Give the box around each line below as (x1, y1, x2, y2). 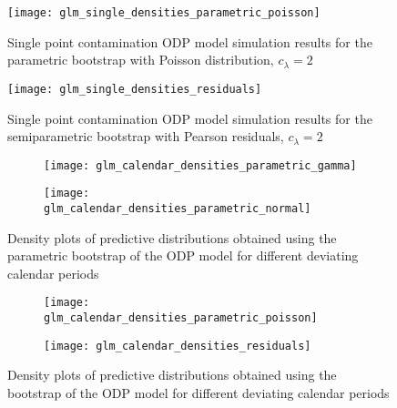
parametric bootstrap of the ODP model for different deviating (7, 246, 359, 265)
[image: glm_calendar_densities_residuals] (44, 339, 311, 352)
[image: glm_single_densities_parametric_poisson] (7, 6, 321, 19)
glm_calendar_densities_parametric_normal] (44, 202, 311, 215)
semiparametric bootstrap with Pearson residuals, (7, 127, 284, 146)
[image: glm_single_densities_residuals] (7, 82, 262, 96)
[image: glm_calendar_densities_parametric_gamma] (44, 158, 357, 172)
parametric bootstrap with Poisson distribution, (7, 50, 274, 69)
